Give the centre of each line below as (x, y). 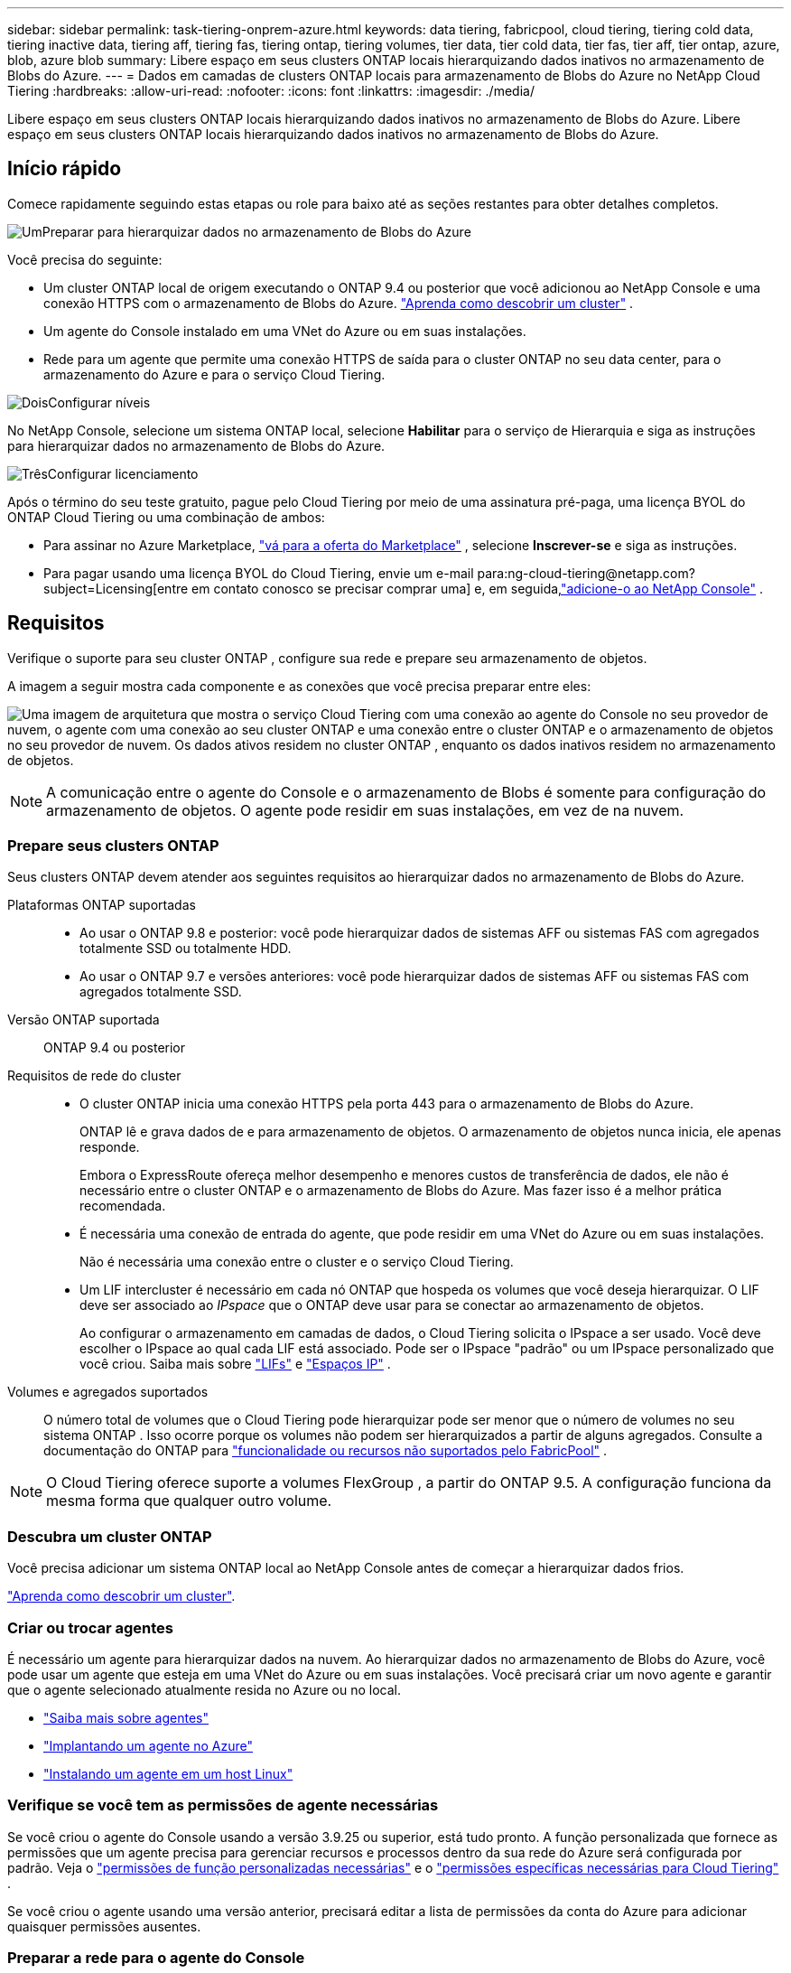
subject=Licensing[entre (116, 588)
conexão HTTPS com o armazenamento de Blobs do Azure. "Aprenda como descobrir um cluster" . (339, 303)
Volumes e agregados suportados (108, 1392)
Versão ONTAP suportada (84, 1020)
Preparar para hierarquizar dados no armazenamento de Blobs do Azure (256, 231)
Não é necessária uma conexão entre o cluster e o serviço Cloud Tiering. (297, 1262)
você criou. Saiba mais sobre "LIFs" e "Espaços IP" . (235, 1364)
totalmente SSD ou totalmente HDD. (186, 949)
